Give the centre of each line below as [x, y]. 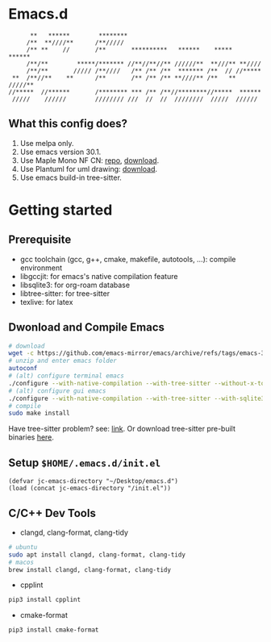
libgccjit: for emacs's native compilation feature [99, 276]
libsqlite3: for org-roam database [75, 285]
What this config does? [68, 124]
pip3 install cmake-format [54, 630]
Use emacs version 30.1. [60, 152]
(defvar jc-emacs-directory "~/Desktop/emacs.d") [94, 481]
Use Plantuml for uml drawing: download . [89, 169]
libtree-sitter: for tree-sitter [65, 293]
